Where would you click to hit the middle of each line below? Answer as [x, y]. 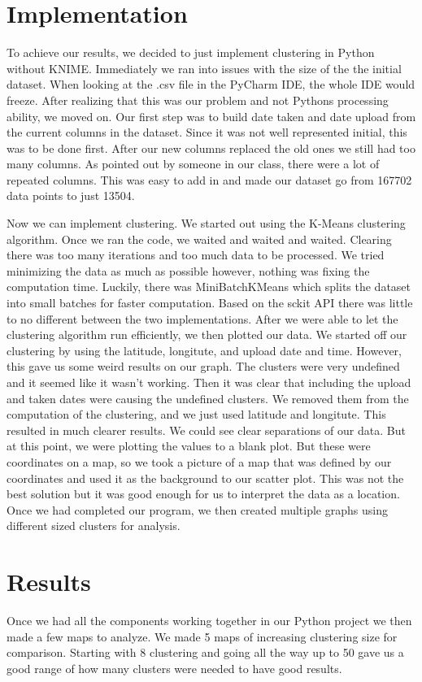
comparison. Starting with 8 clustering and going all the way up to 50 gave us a [205, 652]
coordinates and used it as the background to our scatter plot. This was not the [205, 478]
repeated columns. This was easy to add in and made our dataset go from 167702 [209, 179]
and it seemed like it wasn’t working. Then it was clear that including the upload [209, 382]
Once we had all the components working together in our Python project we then [209, 621]
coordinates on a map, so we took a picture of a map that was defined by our [199, 461]
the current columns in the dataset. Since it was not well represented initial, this [207, 132]
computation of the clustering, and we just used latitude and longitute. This [196, 414]
